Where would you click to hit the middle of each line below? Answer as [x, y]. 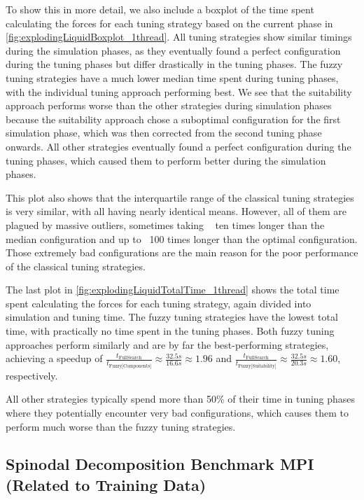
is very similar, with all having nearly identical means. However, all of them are [176, 211]
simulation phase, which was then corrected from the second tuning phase [164, 133]
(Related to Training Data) [106, 484]
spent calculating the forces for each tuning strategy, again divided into [159, 303]
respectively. [32, 375]
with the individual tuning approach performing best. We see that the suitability [179, 91]
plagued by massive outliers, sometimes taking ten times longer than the [165, 224]
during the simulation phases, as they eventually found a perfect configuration [173, 50]
